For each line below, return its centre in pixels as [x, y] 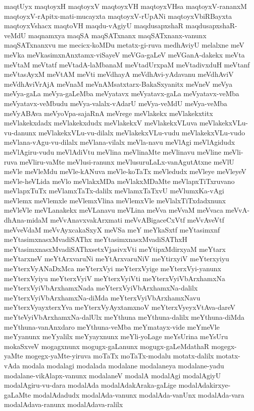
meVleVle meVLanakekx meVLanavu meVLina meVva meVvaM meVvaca [114, 210]
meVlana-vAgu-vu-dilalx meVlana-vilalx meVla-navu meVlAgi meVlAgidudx [120, 142]
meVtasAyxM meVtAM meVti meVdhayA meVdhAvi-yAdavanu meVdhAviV [119, 74]
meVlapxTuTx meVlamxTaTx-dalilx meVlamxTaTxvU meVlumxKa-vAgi [114, 191]
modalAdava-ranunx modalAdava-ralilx [64, 404]
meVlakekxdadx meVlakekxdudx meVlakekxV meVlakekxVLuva [101, 123]
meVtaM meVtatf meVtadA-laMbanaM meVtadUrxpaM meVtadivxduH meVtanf [127, 64]
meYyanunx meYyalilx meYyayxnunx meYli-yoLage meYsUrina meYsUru [116, 336]
